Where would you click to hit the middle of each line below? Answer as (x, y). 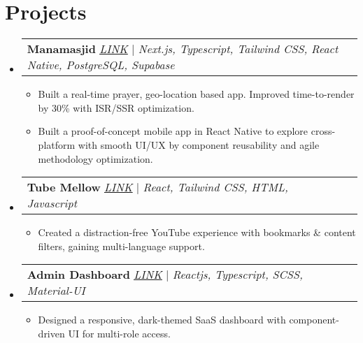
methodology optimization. (95, 158)
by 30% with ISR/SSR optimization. (116, 107)
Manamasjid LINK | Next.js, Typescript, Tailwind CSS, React (183, 49)
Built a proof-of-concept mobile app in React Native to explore (173, 131)
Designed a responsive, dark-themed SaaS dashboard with (162, 320)
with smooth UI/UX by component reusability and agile (199, 144)
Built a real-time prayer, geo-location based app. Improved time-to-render (196, 94)
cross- (323, 131)
